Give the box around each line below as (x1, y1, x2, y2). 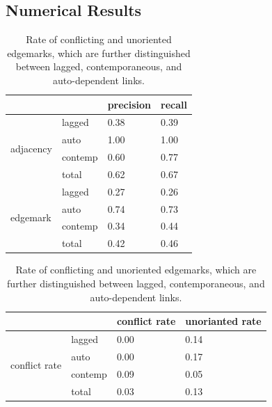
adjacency (10, 141, 52, 155)
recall (161, 97, 187, 111)
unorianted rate (185, 314, 262, 328)
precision (107, 97, 152, 111)
